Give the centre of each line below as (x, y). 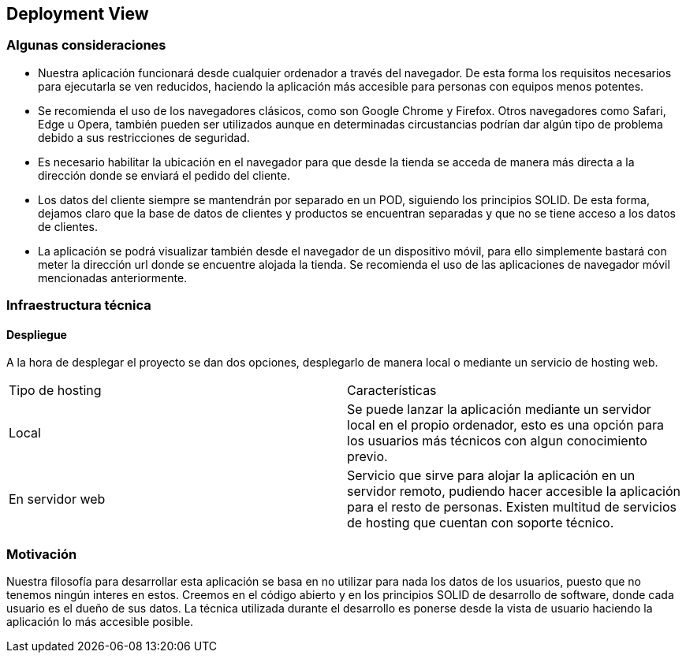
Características (392, 391)
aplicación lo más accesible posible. (100, 622)
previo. (367, 457)
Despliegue (37, 334)
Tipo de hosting (55, 391)
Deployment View (78, 14)
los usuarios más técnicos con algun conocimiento (497, 441)
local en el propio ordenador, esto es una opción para (505, 425)
